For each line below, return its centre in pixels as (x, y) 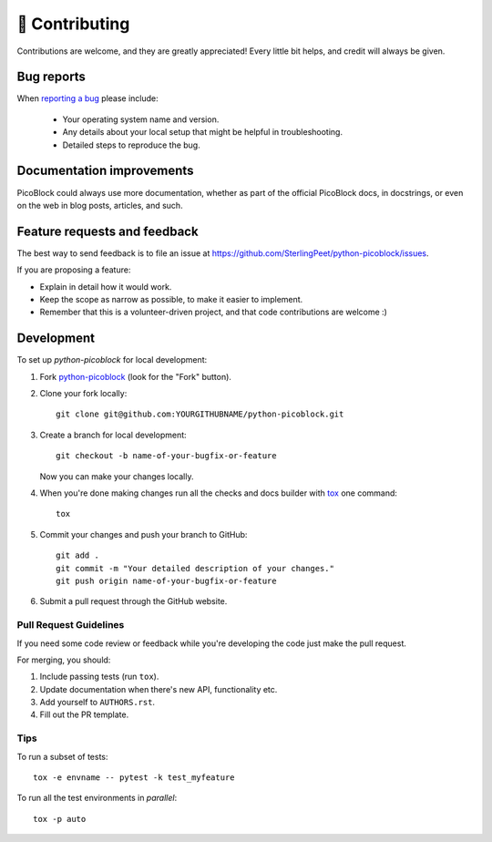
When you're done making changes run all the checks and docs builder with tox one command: (219, 493)
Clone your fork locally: (83, 394)
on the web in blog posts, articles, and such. (100, 205)
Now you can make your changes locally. (117, 476)
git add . (77, 555)
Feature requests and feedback (108, 231)
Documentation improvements (105, 171)
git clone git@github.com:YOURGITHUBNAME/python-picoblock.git (200, 414)
